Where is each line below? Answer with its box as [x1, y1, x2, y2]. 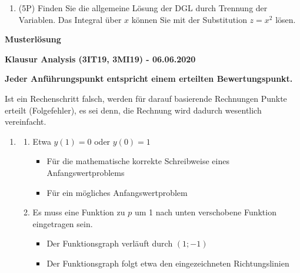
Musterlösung [5, 33, 61, 45]
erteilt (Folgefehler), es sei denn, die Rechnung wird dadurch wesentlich [5, 104, 262, 116]
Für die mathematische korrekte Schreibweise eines [46, 155, 229, 167]
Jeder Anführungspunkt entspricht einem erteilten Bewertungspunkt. [5, 72, 293, 85]
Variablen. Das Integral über [18, 13, 122, 25]
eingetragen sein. [32, 217, 93, 229]
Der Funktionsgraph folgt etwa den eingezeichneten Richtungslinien [46, 257, 289, 269]
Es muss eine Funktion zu [32, 206, 125, 218]
